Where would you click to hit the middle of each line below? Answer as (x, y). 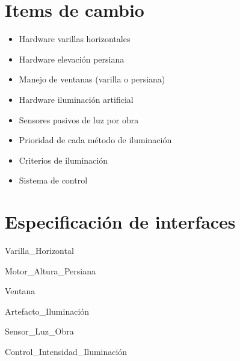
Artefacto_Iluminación (47, 311)
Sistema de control (53, 180)
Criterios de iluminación (63, 160)
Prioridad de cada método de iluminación (95, 140)
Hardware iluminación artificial (76, 99)
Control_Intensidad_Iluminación (66, 351)
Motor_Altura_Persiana (50, 270)
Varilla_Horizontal (39, 250)
